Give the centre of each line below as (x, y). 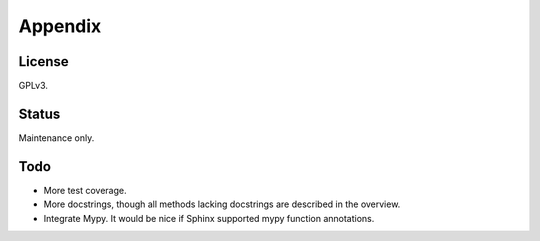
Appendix (60, 26)
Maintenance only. (56, 137)
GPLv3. (33, 86)
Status (39, 113)
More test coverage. (85, 190)
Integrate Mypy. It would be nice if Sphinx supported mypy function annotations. (209, 218)
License (43, 61)
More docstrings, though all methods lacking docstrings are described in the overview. (222, 204)
